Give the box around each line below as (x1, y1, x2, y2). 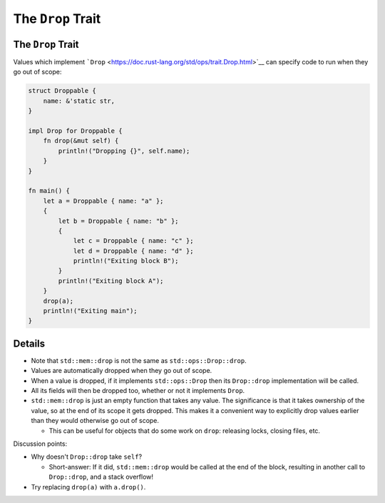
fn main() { (28, 186, 71, 195)
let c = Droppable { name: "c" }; (73, 236, 194, 245)
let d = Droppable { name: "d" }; (73, 246, 194, 255)
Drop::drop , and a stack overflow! (48, 472, 153, 482)
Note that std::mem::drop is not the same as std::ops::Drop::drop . (31, 356, 247, 364)
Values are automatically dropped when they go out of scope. (31, 367, 212, 375)
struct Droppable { (28, 86, 96, 95)
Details (13, 337, 46, 349)
